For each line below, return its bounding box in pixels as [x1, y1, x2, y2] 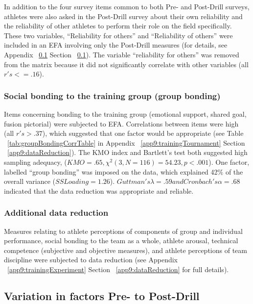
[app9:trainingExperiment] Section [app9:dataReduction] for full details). [7, 264, 229, 274]
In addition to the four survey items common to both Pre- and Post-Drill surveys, [4, 1, 250, 11]
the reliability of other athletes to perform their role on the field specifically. [4, 21, 232, 31]
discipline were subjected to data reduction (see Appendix [4, 254, 178, 265]
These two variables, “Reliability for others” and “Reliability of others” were [4, 30, 233, 40]
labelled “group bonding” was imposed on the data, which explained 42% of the [4, 166, 243, 177]
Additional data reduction [4, 206, 109, 219]
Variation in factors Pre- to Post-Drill [4, 288, 200, 303]
